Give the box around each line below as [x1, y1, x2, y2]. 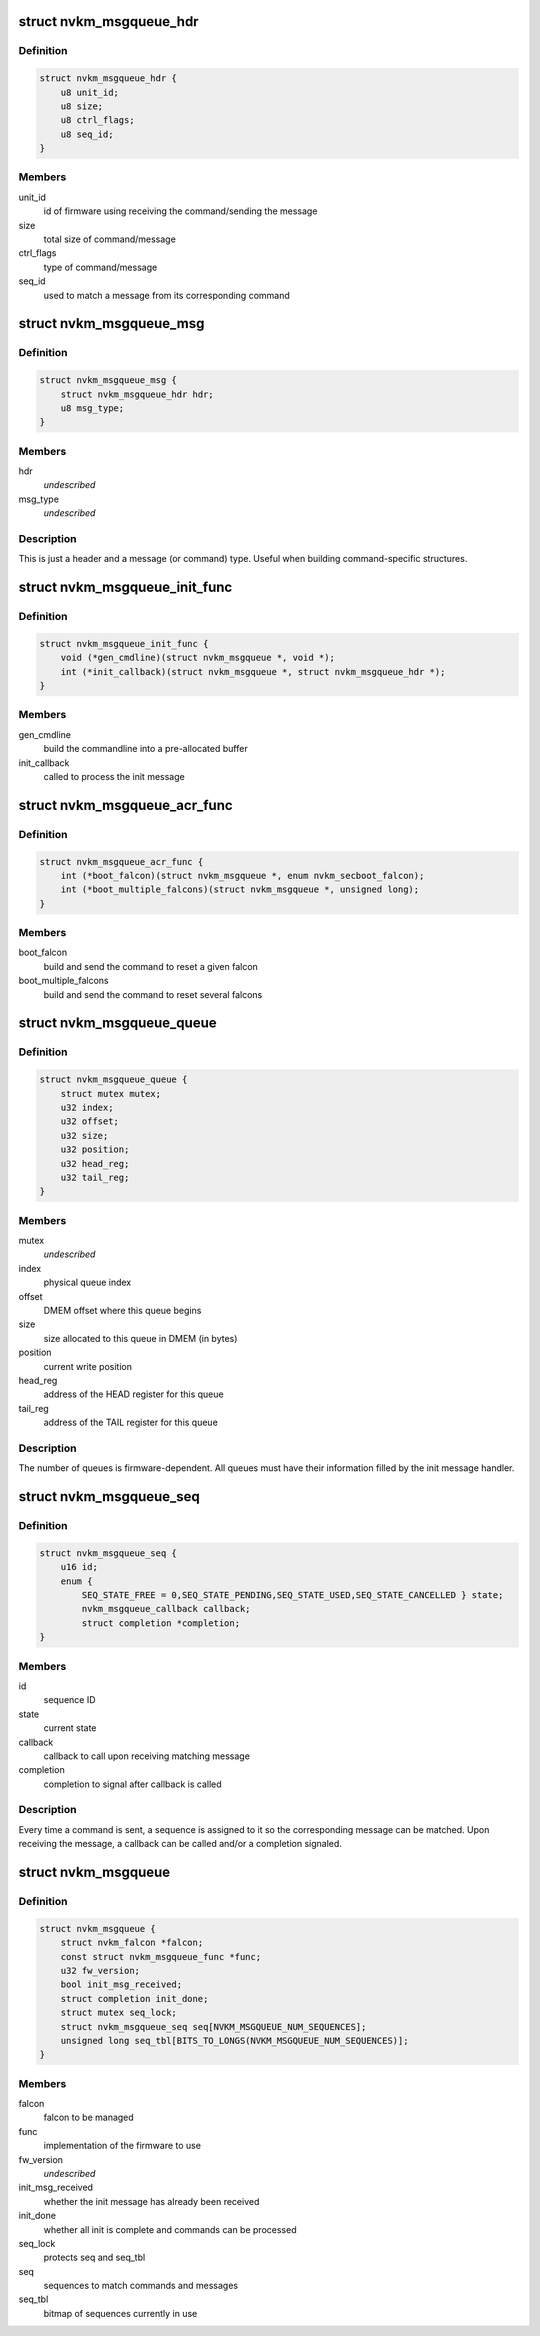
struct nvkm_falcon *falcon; [60, 1937, 204, 1949]
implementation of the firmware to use [43, 2140, 202, 2152]
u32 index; [60, 1102, 114, 1113]
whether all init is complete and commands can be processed [43, 2223, 297, 2235]
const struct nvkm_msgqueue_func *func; [60, 1951, 262, 1962]
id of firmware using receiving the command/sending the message [43, 205, 318, 217]
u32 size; [60, 1130, 109, 1141]
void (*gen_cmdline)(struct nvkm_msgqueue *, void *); [60, 652, 335, 664]
